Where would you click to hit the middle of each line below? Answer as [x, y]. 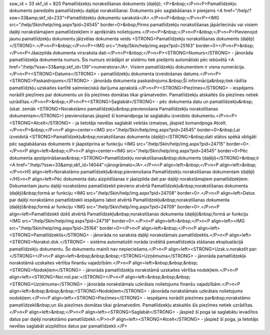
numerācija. [233, 67]
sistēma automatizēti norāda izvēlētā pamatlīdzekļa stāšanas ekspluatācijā [167, 242]
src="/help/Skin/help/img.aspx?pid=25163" [150, 46]
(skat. [15, 109]
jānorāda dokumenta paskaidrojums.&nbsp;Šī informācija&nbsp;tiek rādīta [170, 81]
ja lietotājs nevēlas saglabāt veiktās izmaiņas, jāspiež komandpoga [144, 123]
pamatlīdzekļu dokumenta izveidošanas [141, 74]
